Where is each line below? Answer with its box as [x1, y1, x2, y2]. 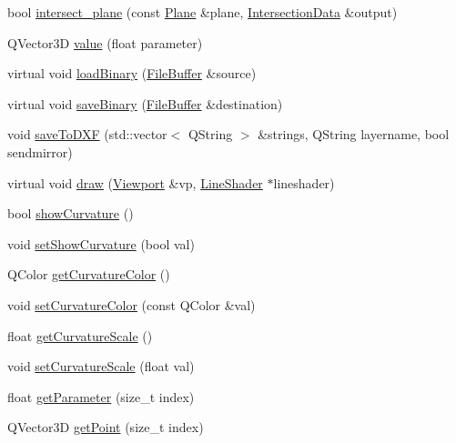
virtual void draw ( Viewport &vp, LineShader [7, 173, 263, 192]
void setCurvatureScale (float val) [7, 357, 195, 376]
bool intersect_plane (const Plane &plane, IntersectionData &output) [7, 3, 398, 21]
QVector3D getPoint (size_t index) [7, 418, 204, 437]
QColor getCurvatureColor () [7, 265, 170, 284]
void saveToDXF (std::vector [7, 125, 167, 144]
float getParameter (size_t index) [7, 387, 195, 406]
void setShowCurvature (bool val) [7, 234, 195, 253]
